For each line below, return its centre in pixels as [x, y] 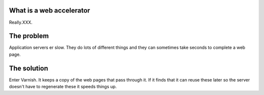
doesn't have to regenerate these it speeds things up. [63, 87]
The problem [29, 36]
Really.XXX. [21, 22]
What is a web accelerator [50, 10]
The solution [29, 68]
